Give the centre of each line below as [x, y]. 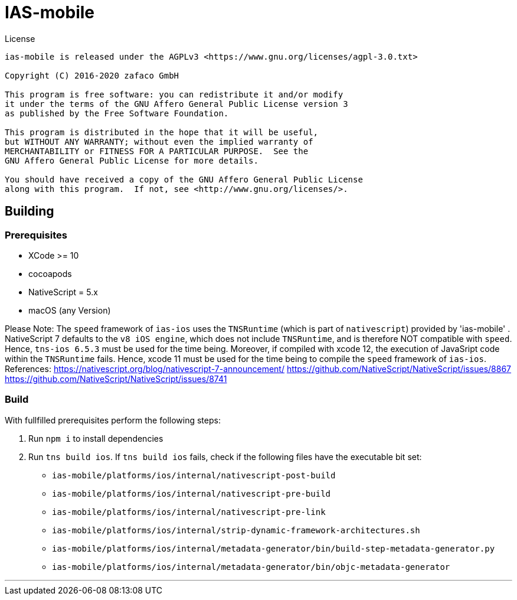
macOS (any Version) [70, 310]
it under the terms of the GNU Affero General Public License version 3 [176, 104]
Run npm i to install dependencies [96, 438]
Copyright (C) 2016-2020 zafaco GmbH [92, 75]
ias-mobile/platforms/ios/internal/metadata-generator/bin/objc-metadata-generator [251, 567]
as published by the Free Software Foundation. [117, 113]
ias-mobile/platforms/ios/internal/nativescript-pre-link [189, 512]
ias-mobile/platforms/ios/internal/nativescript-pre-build [192, 493]
